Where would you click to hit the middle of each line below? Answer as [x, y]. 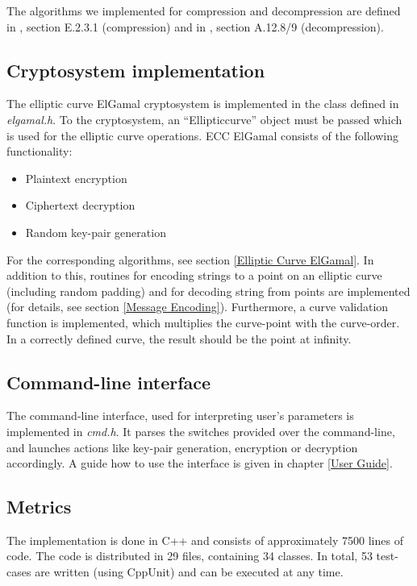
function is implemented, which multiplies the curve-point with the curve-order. [203, 322]
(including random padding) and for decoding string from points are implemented [208, 291]
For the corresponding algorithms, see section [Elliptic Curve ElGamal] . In [190, 259]
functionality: [40, 151]
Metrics [39, 507]
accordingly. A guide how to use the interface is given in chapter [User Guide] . [200, 463]
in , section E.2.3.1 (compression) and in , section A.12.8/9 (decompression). [195, 26]
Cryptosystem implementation [136, 70]
